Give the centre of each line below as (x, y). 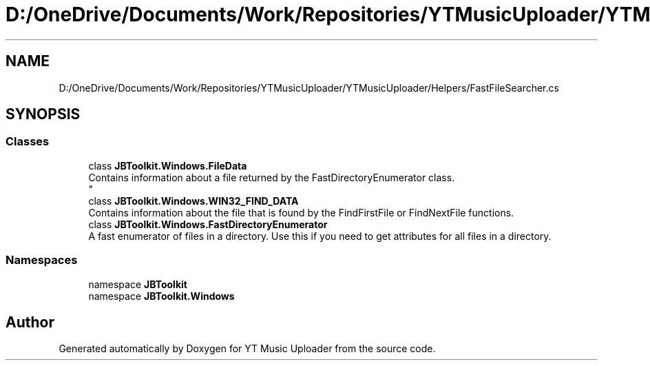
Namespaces (42, 260)
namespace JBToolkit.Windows (161, 296)
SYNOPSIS (43, 114)
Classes (28, 142)
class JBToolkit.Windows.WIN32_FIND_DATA (193, 201)
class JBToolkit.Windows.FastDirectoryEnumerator (208, 224)
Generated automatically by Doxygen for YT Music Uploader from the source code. (247, 349)
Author (30, 322)
